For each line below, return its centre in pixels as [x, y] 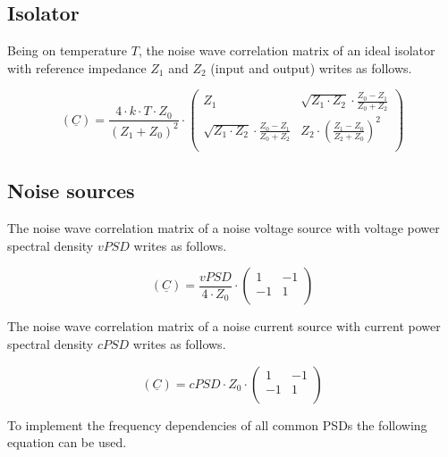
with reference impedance [77, 67]
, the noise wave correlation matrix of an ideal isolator [287, 50]
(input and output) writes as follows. [311, 67]
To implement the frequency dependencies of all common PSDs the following [217, 424]
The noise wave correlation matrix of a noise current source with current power [224, 326]
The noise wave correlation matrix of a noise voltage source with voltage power [224, 228]
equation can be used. [67, 442]
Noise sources [71, 191]
